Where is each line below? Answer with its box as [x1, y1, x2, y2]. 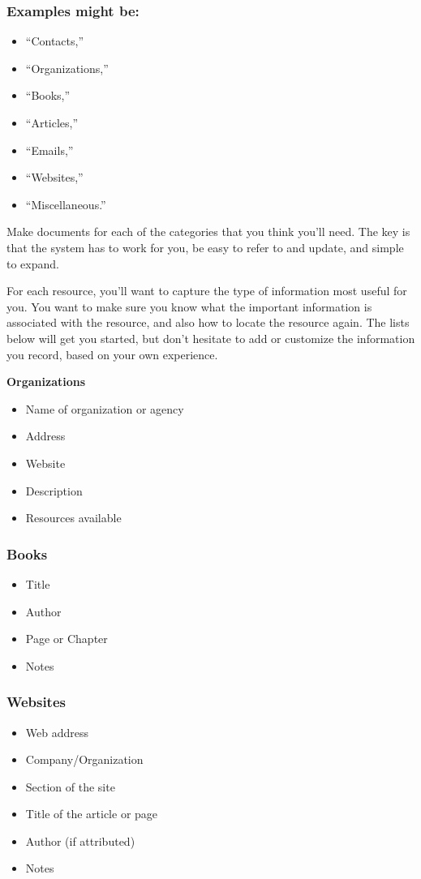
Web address [25, 723, 88, 740]
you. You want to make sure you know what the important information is [6, 298, 372, 315]
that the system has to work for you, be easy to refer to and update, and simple [6, 238, 404, 255]
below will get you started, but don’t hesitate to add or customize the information [6, 329, 415, 346]
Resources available [25, 509, 122, 526]
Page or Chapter [25, 630, 108, 647]
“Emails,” [25, 141, 74, 158]
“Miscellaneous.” [25, 195, 106, 212]
